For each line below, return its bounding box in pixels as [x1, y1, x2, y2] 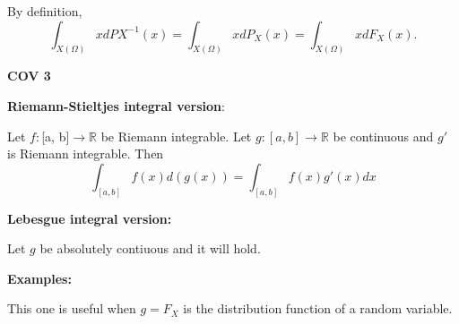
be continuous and [333, 126, 434, 145]
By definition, [7, 2, 82, 20]
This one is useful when [7, 299, 136, 318]
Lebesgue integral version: [7, 209, 172, 227]
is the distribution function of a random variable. [183, 299, 453, 318]
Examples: [7, 269, 72, 287]
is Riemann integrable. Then [7, 144, 164, 163]
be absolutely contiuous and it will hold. [39, 239, 261, 258]
